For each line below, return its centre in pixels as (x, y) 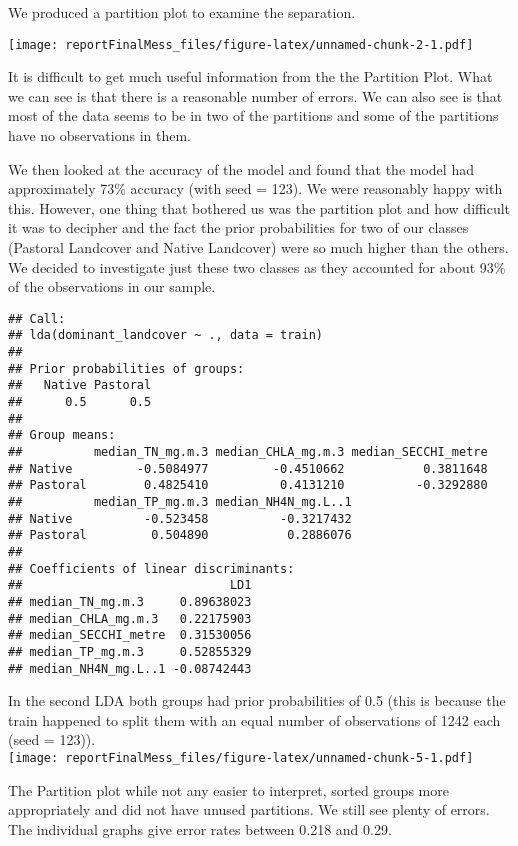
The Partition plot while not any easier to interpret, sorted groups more (228, 789)
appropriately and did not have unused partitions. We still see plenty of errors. (249, 809)
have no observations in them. (99, 135)
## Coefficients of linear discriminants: (151, 568)
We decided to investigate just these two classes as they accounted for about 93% (257, 266)
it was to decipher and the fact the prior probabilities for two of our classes (238, 227)
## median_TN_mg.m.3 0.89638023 (130, 601)
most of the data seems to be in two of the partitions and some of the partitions (253, 115)
